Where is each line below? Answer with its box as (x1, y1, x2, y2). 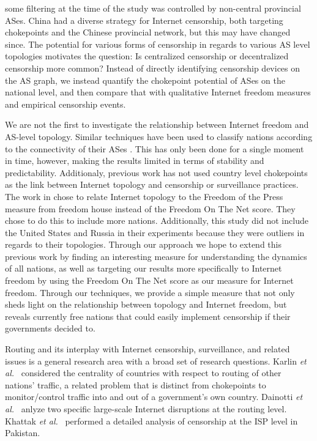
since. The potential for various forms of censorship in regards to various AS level (5, 37, 310, 50)
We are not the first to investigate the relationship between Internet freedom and (5, 118, 309, 131)
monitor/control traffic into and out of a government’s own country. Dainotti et (5, 390, 303, 403)
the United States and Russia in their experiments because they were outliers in (5, 226, 305, 239)
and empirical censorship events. (5, 97, 126, 110)
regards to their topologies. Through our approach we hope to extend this (5, 238, 282, 251)
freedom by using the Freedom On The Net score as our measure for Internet (5, 274, 294, 287)
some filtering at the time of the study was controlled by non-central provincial (5, 2, 301, 14)
